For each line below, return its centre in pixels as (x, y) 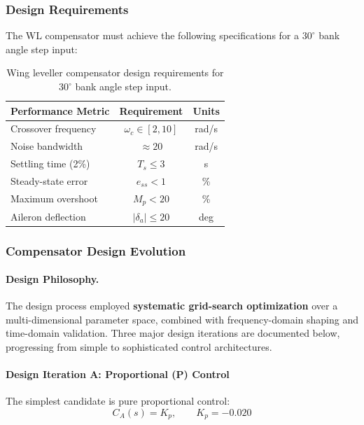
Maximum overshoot (54, 198)
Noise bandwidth (47, 146)
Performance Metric (60, 110)
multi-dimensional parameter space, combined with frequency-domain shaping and (182, 319)
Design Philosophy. (52, 279)
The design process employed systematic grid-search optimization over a (172, 306)
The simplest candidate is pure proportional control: (118, 401)
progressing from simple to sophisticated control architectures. (139, 347)
